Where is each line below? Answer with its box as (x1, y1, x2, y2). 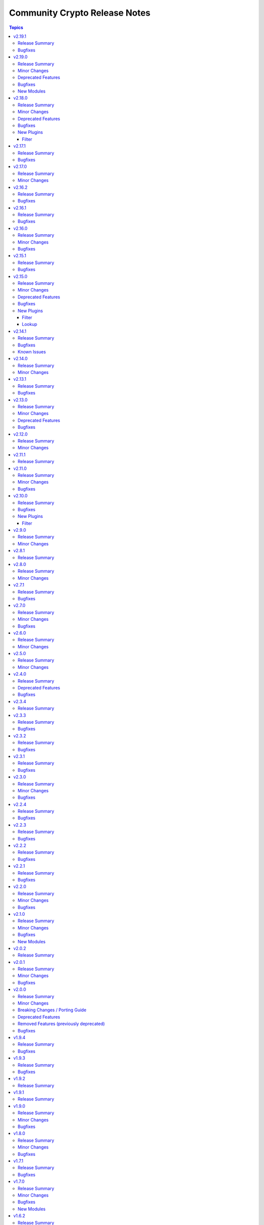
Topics (9, 24, 23, 30)
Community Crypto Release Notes (9, 7, 151, 18)
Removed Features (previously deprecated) (18, 1021, 105, 1027)
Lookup (22, 321, 38, 327)
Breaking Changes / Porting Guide (18, 1007, 87, 1013)
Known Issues (18, 348, 46, 355)
